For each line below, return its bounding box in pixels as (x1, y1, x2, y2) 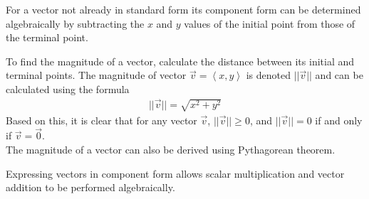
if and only (315, 112, 363, 127)
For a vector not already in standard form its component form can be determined (6, 2, 361, 16)
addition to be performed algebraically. (6, 180, 175, 195)
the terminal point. (6, 30, 88, 45)
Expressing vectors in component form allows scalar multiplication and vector (6, 166, 345, 181)
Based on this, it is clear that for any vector (6, 112, 197, 127)
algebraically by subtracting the (6, 16, 145, 31)
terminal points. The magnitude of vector (6, 68, 187, 82)
